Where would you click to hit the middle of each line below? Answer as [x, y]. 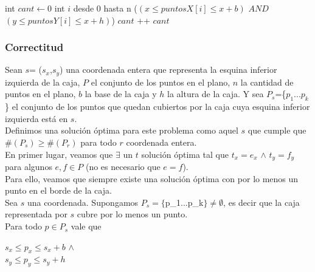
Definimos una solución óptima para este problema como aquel [122, 130]
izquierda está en [36, 118]
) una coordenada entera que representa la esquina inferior [168, 70]
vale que [86, 226]
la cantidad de [267, 82]
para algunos [29, 167]
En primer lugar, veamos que [59, 154]
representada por [36, 214]
